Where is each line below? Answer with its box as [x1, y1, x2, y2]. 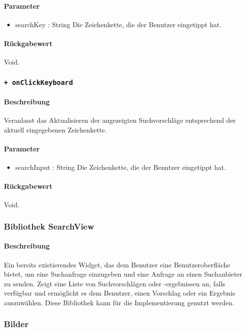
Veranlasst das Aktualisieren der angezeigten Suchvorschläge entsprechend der [4, 115, 236, 125]
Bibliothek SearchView [4, 220, 94, 232]
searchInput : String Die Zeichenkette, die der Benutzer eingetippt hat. [15, 162, 226, 172]
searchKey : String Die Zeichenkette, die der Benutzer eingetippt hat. [15, 19, 222, 29]
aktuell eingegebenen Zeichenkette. [4, 124, 107, 134]
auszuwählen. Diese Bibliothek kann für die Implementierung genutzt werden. [4, 297, 234, 307]
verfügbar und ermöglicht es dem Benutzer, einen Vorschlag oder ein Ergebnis [4, 288, 235, 298]
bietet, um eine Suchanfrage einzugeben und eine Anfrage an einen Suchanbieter [4, 269, 243, 279]
